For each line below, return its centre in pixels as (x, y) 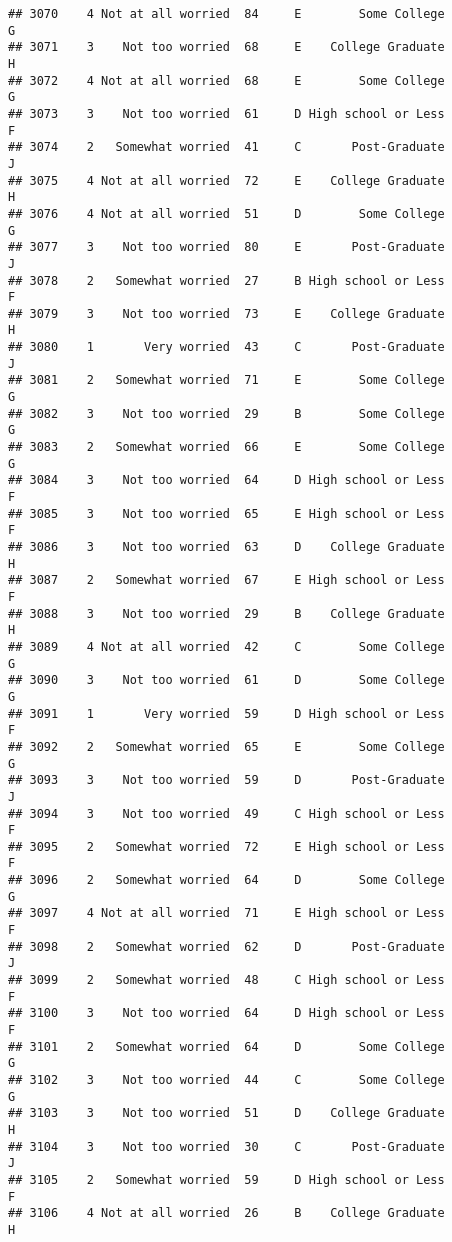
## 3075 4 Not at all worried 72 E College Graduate (226, 180)
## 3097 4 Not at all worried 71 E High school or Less (226, 913)
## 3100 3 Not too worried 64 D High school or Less (226, 1013)
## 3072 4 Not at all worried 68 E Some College (226, 80)
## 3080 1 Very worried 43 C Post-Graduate (226, 347)
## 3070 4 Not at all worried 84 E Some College (226, 14)
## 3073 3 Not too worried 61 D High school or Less (226, 113)
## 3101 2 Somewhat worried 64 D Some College (226, 1046)
